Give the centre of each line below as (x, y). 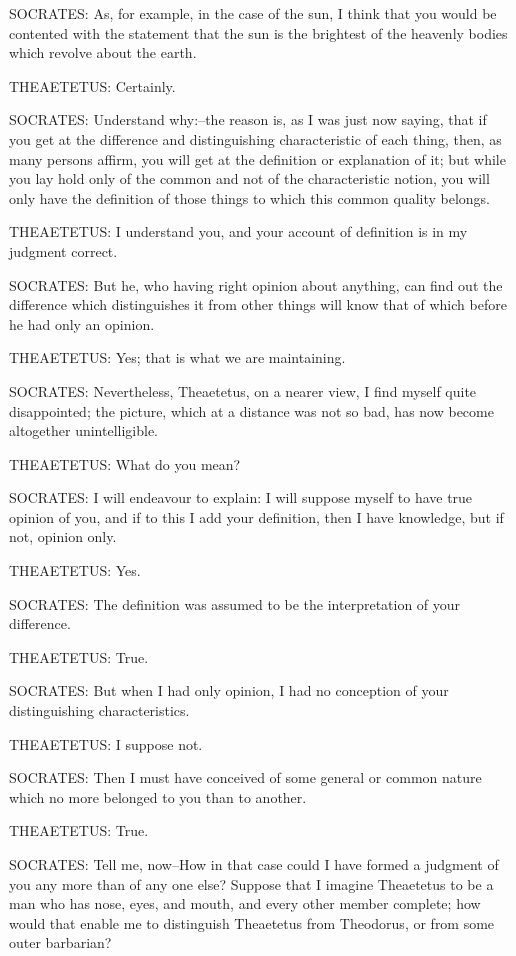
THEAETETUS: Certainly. (92, 85)
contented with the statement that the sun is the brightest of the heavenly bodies (258, 32)
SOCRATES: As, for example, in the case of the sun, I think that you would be (253, 13)
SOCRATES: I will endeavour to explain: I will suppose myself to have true (241, 497)
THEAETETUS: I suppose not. (106, 743)
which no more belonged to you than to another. (158, 796)
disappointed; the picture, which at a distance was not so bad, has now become (251, 410)
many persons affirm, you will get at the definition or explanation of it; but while (257, 158)
